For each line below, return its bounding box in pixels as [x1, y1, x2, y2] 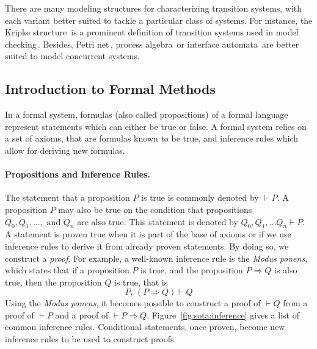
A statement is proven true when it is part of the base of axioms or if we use [5, 228, 291, 240]
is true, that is [114, 275, 168, 288]
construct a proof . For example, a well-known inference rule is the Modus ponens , [5, 251, 308, 264]
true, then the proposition [5, 275, 102, 288]
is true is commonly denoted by [141, 191, 259, 204]
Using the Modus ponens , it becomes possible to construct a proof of [5, 297, 261, 309]
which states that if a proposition [5, 264, 129, 276]
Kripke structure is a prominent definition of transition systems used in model [5, 26, 299, 38]
